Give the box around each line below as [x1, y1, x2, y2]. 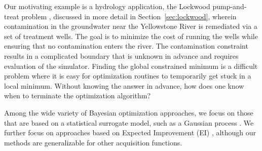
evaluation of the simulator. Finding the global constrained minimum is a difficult [4, 60, 258, 71]
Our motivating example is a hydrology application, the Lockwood [4, 1, 210, 11]
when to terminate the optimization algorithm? [4, 90, 151, 101]
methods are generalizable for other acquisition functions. [4, 137, 182, 147]
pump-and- [212, 1, 247, 11]
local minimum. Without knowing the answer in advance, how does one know [4, 80, 244, 91]
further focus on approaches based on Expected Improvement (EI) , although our [4, 127, 256, 138]
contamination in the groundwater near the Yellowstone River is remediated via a [4, 21, 257, 31]
